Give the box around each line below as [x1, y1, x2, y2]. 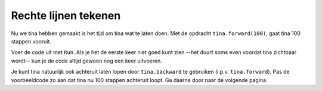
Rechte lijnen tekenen [11, 9, 121, 22]
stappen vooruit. [11, 37, 52, 45]
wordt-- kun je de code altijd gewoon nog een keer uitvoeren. [11, 57, 162, 64]
